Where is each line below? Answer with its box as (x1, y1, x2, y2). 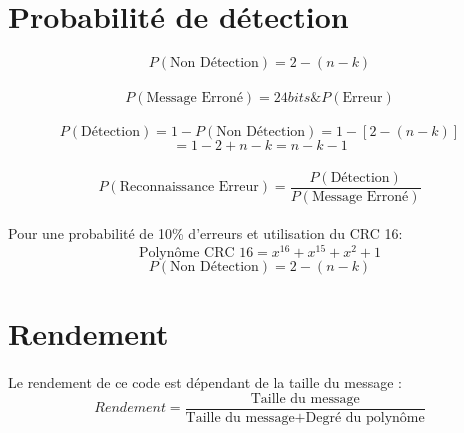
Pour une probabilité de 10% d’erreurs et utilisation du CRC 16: (8, 223, 403, 244)
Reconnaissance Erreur (119, 180, 259, 195)
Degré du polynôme (305, 410, 425, 425)
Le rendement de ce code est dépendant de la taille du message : (8, 372, 402, 393)
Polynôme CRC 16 (138, 246, 254, 261)
